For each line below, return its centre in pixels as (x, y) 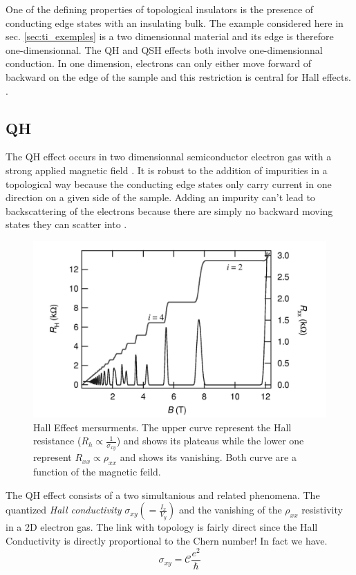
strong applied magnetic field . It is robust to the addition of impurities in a (167, 170)
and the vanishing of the (230, 510)
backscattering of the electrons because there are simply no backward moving (169, 210)
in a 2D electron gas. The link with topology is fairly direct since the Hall (162, 527)
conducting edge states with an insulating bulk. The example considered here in (175, 22)
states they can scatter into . (66, 224)
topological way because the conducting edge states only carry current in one (169, 183)
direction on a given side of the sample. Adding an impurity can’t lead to (160, 197)
